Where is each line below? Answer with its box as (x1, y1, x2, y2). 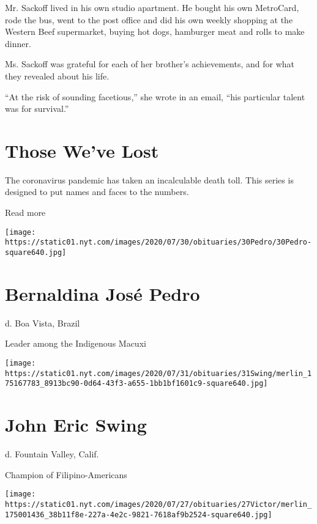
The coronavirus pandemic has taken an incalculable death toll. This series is (5, 173, 294, 186)
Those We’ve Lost (5, 138, 159, 163)
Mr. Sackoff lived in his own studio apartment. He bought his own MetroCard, (5, 1, 299, 13)
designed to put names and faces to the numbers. (5, 185, 189, 198)
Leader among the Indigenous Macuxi (5, 337, 146, 350)
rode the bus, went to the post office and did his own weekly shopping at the (5, 13, 293, 26)
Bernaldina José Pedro (5, 281, 200, 306)
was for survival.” (5, 102, 69, 115)
